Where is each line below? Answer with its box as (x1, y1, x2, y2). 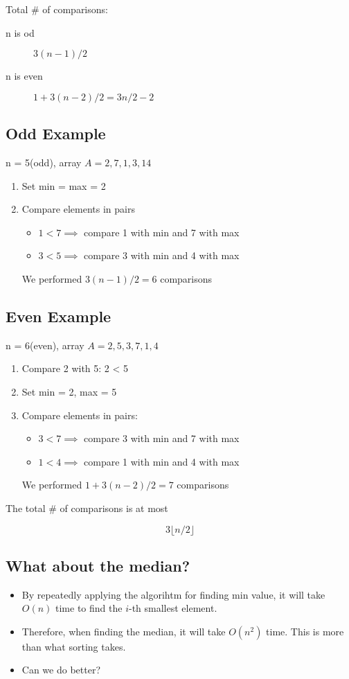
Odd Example (6, 123, 106, 144)
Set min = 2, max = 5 (21, 384, 117, 398)
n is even (6, 69, 43, 83)
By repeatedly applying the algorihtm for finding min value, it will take (21, 587, 325, 601)
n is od (6, 25, 35, 39)
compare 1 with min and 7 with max (84, 224, 240, 239)
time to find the (55, 601, 123, 615)
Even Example (6, 305, 111, 326)
